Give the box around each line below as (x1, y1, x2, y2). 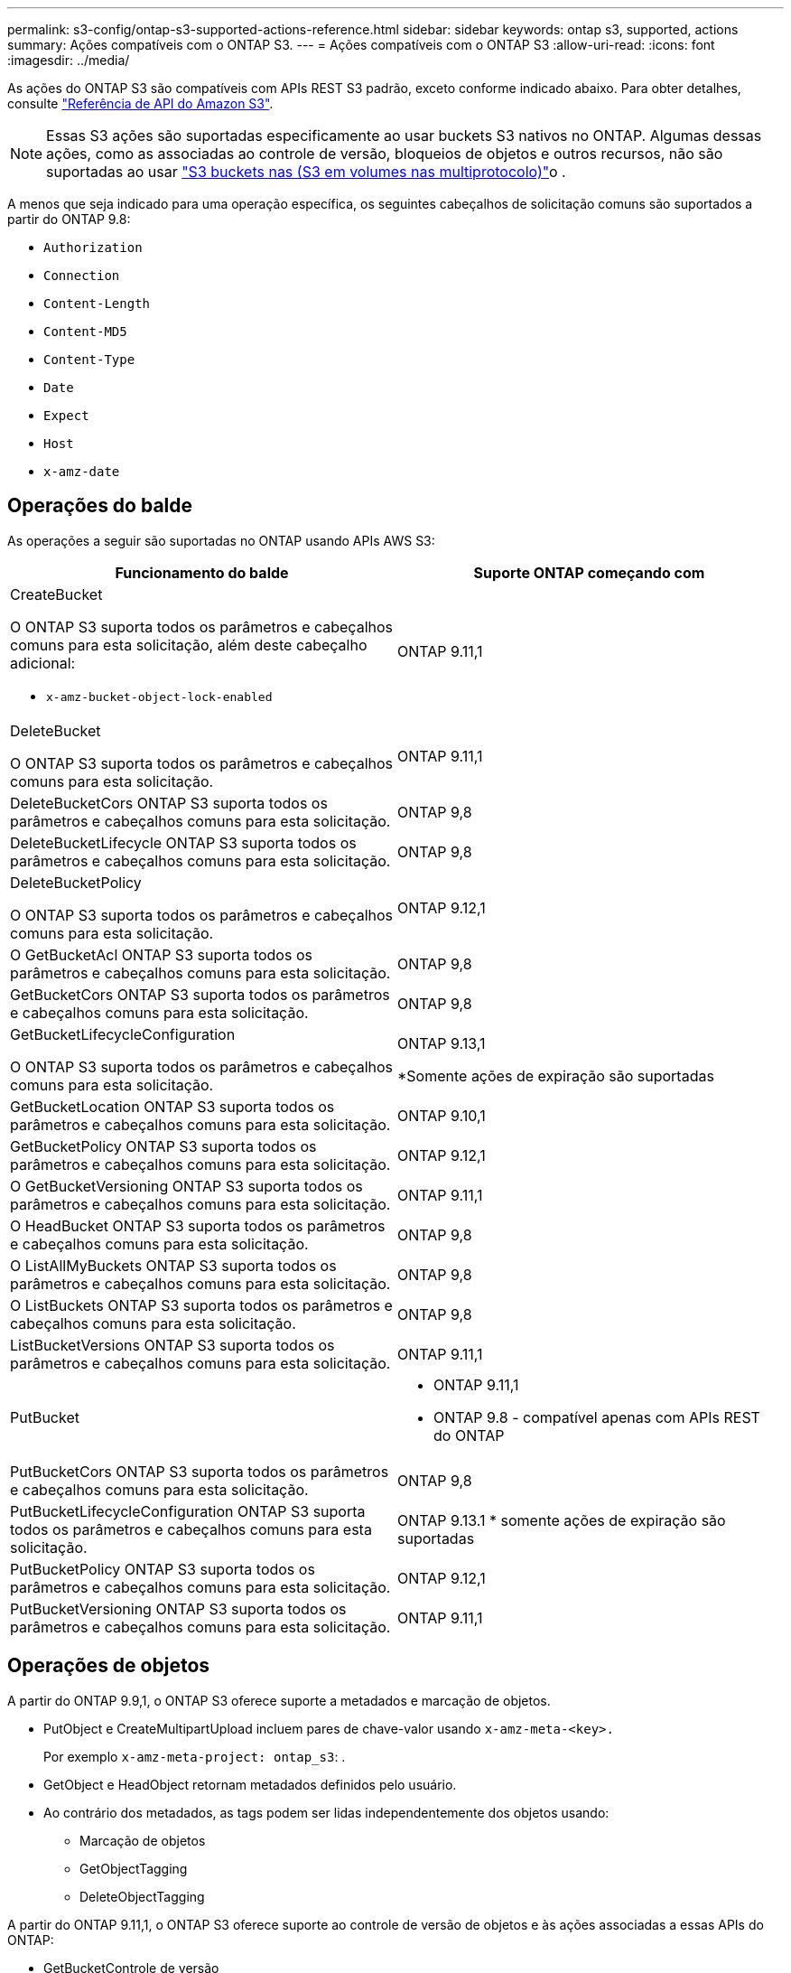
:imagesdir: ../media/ (7, 52, 130, 68)
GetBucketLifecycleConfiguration (10, 1024, 236, 1043)
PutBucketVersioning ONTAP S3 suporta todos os (10, 1599, 347, 1618)
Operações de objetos (7, 1654, 210, 1678)
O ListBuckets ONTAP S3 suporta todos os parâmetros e (10, 1295, 393, 1314)
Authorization (43, 240, 143, 255)
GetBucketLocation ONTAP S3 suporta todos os (10, 1097, 335, 1116)
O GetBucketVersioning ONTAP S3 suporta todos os (10, 1176, 363, 1195)
